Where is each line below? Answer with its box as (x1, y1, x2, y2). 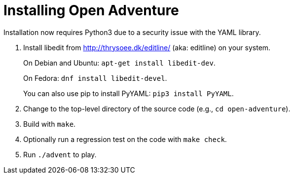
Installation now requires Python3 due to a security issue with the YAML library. (3, 28, 261, 36)
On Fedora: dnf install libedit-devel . (23, 73, 167, 82)
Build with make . (23, 119, 76, 128)
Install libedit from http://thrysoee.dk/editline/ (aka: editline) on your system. (23, 43, 271, 52)
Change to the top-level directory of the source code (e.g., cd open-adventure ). (23, 104, 291, 113)
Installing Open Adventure (3, 2, 179, 19)
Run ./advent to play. (23, 150, 97, 159)
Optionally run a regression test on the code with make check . (23, 135, 227, 143)
